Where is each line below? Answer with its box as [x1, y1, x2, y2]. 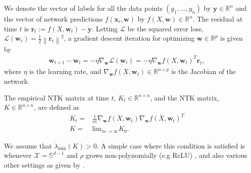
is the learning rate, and [29, 66, 102, 76]
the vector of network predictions [4, 14, 103, 24]
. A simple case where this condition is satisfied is [97, 140, 245, 150]
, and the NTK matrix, [150, 92, 219, 102]
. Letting [91, 23, 118, 33]
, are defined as [34, 102, 80, 112]
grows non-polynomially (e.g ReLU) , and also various [85, 150, 248, 160]
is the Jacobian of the [171, 66, 236, 76]
